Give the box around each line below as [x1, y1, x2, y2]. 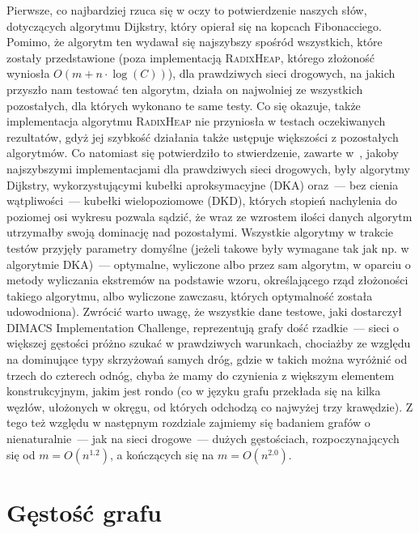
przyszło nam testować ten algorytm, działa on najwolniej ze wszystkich [6, 80, 363, 97]
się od [6, 446, 36, 463]
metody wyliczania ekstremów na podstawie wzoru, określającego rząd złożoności [6, 271, 408, 288]
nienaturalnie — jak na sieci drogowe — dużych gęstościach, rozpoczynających [6, 430, 400, 447]
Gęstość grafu [6, 495, 162, 528]
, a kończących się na [109, 446, 214, 463]
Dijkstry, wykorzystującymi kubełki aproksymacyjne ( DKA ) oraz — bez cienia [6, 176, 399, 193]
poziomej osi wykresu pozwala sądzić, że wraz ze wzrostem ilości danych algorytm [6, 207, 413, 224]
